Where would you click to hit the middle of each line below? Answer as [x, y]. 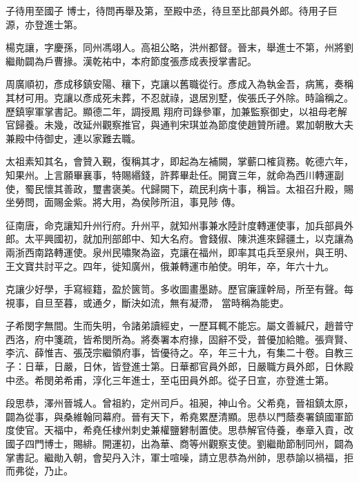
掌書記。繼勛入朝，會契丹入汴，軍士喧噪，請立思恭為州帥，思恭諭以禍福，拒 [179, 457]
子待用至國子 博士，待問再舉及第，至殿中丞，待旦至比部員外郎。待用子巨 [172, 10]
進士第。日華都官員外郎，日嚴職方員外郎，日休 [237, 366]
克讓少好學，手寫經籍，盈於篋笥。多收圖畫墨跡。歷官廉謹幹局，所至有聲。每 [179, 289]
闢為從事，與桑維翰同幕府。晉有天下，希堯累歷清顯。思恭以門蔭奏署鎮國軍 [175, 416]
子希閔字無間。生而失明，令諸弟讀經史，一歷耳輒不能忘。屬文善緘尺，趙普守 [179, 326]
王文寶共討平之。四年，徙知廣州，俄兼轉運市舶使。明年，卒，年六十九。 [170, 266]
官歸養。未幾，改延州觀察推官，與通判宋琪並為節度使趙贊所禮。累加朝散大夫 [179, 125]
